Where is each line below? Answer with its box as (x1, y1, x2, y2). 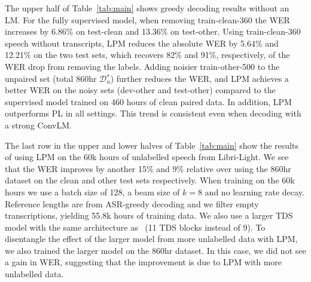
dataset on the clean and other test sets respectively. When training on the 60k (5, 174, 295, 186)
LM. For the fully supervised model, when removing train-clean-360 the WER (5, 13, 290, 26)
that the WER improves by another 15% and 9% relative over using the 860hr (5, 162, 291, 174)
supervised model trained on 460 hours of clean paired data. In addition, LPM (5, 95, 292, 108)
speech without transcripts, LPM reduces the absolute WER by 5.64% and (5, 36, 279, 49)
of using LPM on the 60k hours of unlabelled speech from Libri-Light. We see (5, 151, 289, 163)
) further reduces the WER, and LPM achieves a (110, 72, 289, 84)
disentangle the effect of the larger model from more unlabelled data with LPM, (5, 232, 298, 245)
